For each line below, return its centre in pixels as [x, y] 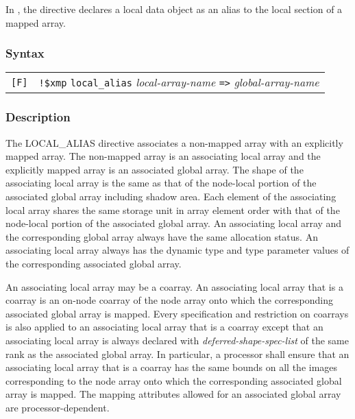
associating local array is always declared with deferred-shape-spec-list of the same [177, 340]
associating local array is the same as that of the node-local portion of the [161, 183]
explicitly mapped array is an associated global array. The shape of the [155, 169]
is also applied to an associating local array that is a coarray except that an [164, 327]
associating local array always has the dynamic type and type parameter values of [177, 250]
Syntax [25, 53]
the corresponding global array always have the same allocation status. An [162, 236]
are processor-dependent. [58, 407]
